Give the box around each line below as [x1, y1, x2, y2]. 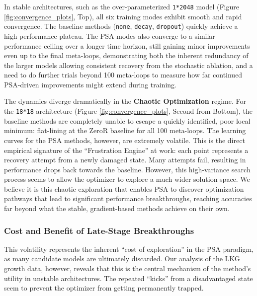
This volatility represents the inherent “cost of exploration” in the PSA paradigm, [4, 243, 254, 254]
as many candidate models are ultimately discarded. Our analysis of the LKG [4, 253, 240, 264]
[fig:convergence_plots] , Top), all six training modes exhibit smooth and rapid [4, 11, 242, 21]
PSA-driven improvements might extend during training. [4, 79, 176, 89]
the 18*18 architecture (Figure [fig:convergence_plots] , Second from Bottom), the [4, 106, 253, 116]
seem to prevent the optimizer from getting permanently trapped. [4, 283, 204, 293]
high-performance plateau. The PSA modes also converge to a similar [4, 30, 215, 41]
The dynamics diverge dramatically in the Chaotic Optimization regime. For [4, 96, 246, 106]
